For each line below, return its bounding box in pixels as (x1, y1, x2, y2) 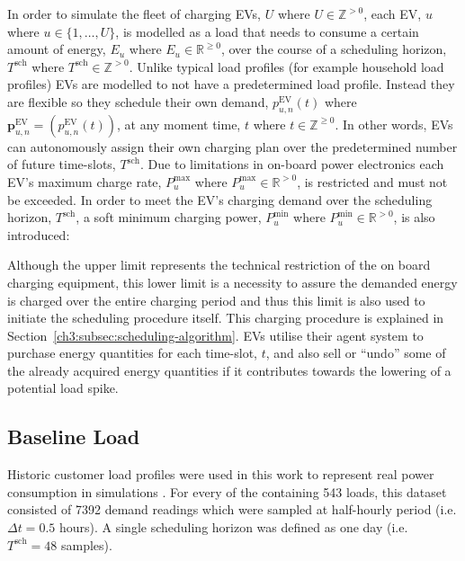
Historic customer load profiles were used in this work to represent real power (7, 465, 434, 484)
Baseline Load (7, 423, 140, 450)
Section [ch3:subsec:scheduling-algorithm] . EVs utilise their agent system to (7, 325, 424, 344)
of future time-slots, (7, 155, 116, 174)
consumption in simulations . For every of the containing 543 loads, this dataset (7, 482, 447, 501)
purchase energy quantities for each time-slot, (7, 343, 257, 362)
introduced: (7, 225, 70, 244)
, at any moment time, (117, 114, 241, 133)
